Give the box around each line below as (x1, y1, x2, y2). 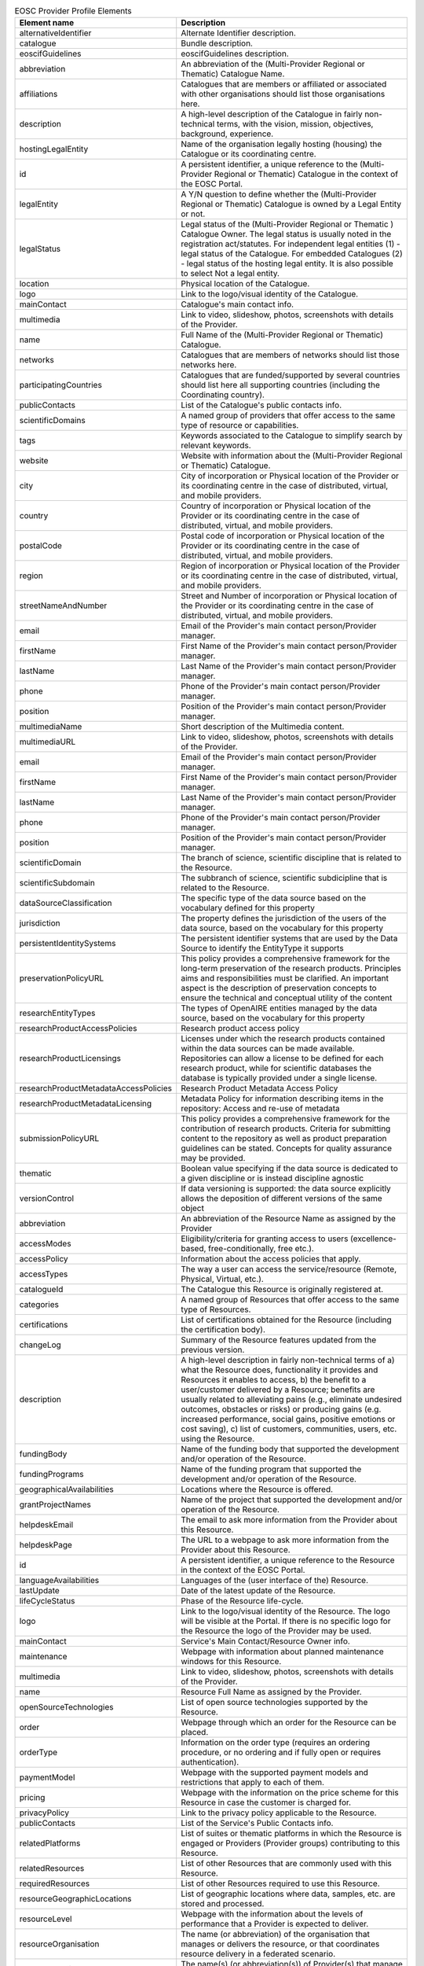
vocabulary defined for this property (181, 903, 316, 914)
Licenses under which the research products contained (181, 1033, 386, 1044)
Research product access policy (181, 1023, 300, 1034)
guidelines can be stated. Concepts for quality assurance (181, 1143, 393, 1154)
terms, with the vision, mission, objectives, (216, 119, 374, 130)
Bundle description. (181, 38, 253, 49)
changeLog (19, 1339, 62, 1350)
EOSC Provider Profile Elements (14, 6, 133, 17)
